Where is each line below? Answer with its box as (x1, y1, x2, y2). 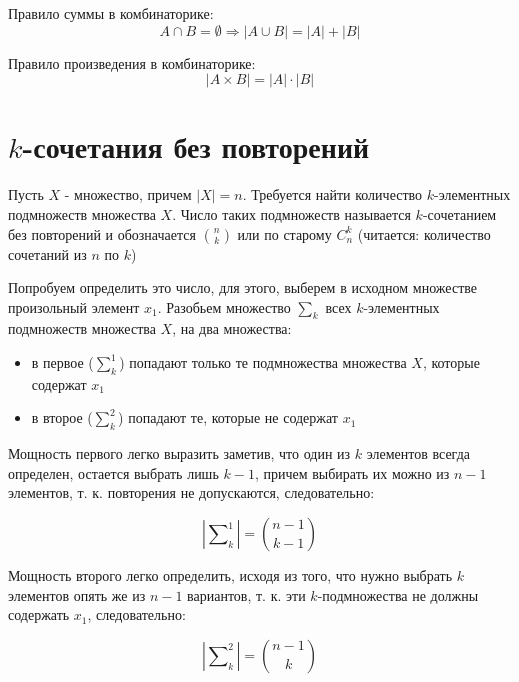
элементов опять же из (8, 584, 146, 605)
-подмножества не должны (317, 584, 479, 605)
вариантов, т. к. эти (187, 584, 306, 605)
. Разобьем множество (157, 296, 291, 317)
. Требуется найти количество (242, 184, 423, 205)
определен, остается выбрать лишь (8, 462, 219, 483)
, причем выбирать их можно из (254, 462, 450, 483)
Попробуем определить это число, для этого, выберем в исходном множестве (8, 277, 477, 298)
